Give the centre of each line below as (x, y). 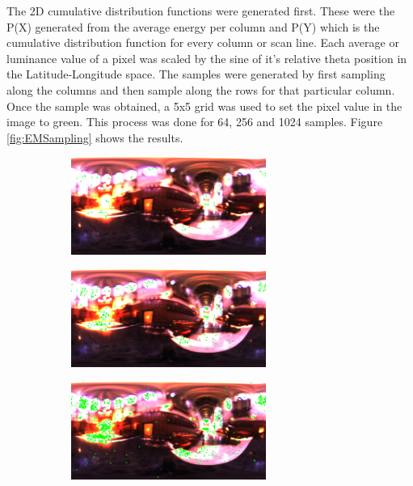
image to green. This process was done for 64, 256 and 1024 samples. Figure (195, 122)
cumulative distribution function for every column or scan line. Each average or (203, 42)
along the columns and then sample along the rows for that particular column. (201, 89)
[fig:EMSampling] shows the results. (95, 137)
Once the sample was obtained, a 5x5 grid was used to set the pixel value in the (204, 106)
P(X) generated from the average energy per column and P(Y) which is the (193, 26)
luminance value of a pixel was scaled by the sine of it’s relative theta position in (207, 58)
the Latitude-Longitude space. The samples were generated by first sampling (196, 74)
